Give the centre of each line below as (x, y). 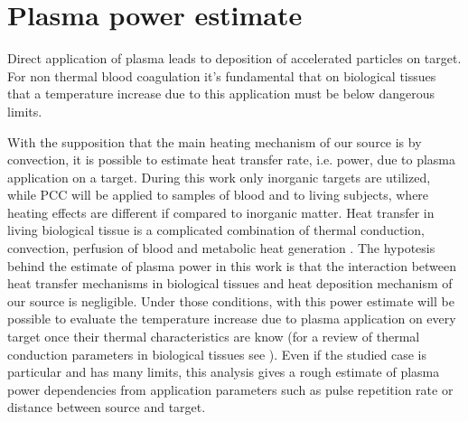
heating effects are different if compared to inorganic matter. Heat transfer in (221, 212)
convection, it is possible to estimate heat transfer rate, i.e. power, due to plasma (232, 159)
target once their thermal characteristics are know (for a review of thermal (214, 337)
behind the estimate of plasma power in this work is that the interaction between (232, 265)
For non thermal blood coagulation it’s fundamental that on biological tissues (222, 75)
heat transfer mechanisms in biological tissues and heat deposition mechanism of (230, 283)
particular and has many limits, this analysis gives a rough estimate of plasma (224, 372)
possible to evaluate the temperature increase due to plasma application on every (232, 319)
